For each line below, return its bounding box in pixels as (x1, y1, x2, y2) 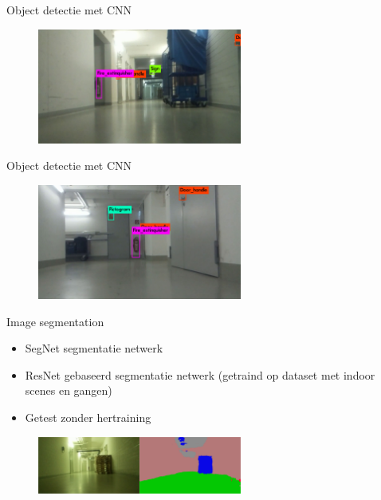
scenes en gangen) (25, 382, 112, 399)
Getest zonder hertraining (25, 408, 151, 425)
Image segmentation (6, 313, 104, 329)
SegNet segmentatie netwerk (25, 340, 163, 356)
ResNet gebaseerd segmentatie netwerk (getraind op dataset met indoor (25, 366, 375, 383)
